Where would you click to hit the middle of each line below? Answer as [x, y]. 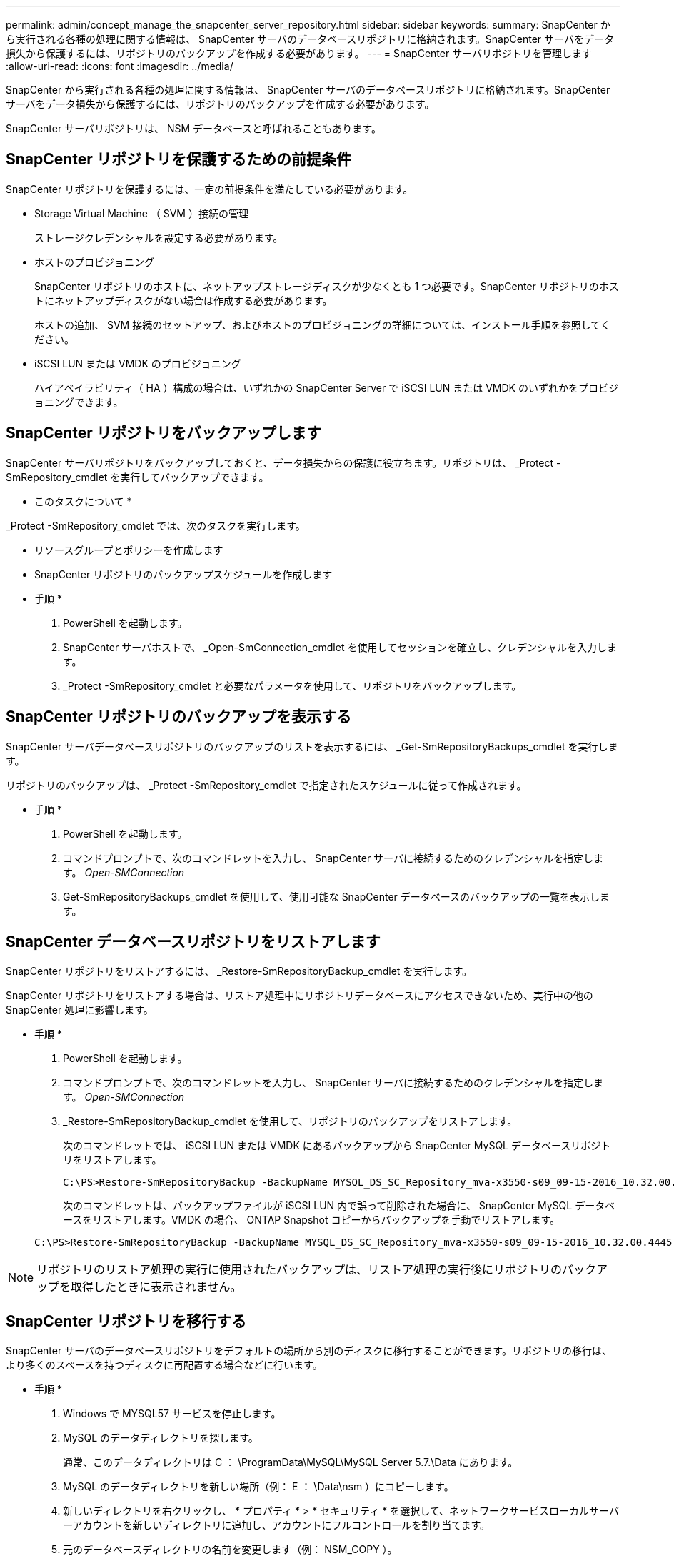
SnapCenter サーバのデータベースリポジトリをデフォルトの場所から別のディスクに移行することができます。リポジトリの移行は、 [309, 1351]
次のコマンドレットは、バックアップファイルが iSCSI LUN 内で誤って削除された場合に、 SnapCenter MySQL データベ [339, 1206]
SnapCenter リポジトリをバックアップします [164, 433]
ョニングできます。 [79, 402]
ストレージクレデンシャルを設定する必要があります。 [159, 237]
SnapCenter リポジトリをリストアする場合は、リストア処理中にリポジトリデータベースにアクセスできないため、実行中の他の [300, 996]
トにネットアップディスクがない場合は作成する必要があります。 [183, 300]
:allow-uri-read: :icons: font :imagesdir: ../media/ [120, 66]
